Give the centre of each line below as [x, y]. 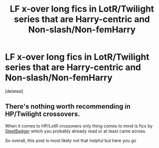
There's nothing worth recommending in [68, 106]
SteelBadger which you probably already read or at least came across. [76, 131]
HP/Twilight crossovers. [43, 114]
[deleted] [14, 91]
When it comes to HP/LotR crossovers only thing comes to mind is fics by [79, 126]
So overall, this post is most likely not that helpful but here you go [71, 140]
